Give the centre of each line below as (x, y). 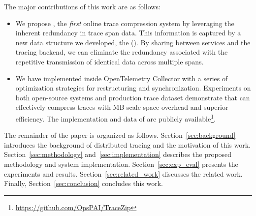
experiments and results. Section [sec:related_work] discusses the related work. (123, 173)
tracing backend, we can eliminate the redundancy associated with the (122, 52)
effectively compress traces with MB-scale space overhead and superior (122, 107)
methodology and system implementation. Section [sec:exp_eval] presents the (121, 164)
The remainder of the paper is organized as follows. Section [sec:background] (120, 135)
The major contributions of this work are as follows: (82, 6)
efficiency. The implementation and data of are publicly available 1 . (115, 118)
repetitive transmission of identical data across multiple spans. (110, 61)
